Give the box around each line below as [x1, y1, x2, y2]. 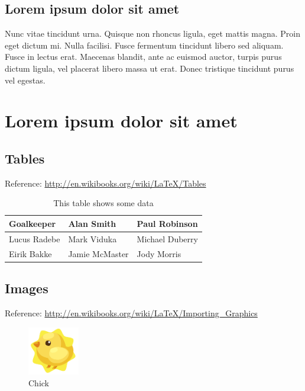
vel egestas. [5, 73, 46, 86]
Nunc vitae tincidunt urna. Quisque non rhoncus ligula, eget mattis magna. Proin [5, 27, 300, 40]
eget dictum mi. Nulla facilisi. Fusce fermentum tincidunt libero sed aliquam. [5, 39, 284, 51]
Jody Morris [137, 247, 181, 259]
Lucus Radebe [9, 232, 60, 245]
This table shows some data [53, 197, 154, 209]
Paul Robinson [137, 217, 198, 229]
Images [5, 279, 48, 297]
